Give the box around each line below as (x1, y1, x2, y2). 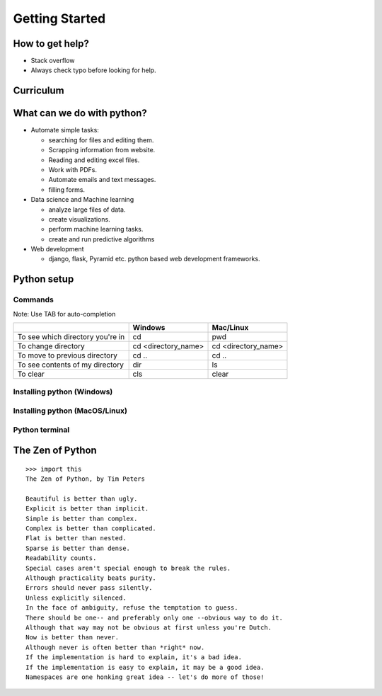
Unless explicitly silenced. (25, 593, 127, 602)
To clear (17, 369, 45, 379)
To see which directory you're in (17, 332, 125, 341)
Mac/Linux (212, 323, 249, 332)
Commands (13, 295, 54, 304)
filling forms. (48, 185, 85, 194)
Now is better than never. (25, 634, 120, 641)
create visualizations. (48, 215, 110, 223)
